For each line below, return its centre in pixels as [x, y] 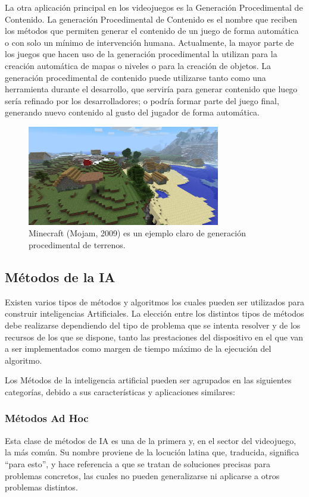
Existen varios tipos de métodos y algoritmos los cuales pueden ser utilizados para [155, 301]
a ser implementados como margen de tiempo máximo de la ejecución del [138, 348]
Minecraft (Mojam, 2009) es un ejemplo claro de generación [137, 233]
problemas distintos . [41, 487]
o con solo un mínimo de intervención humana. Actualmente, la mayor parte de [149, 42]
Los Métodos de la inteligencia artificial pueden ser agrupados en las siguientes [148, 380]
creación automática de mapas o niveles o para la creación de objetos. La [138, 65]
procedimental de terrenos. [77, 245]
